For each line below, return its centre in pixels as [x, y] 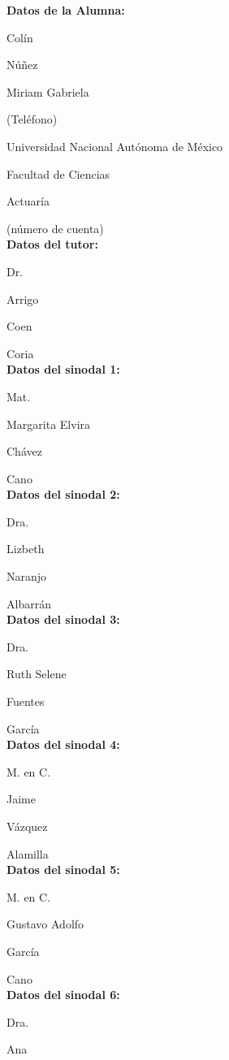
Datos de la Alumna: [66, 10]
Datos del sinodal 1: [63, 369]
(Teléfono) [32, 119]
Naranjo [27, 576]
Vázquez [27, 826]
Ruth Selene [37, 674]
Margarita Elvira [49, 424]
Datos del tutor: [52, 244]
